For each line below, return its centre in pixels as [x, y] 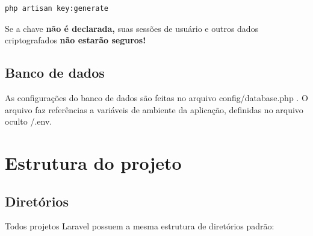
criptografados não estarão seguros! [76, 40]
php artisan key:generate [57, 8]
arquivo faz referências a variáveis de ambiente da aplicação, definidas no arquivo [154, 109]
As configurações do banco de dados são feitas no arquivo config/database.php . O [156, 97]
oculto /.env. [29, 121]
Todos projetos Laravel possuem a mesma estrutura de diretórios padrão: [140, 226]
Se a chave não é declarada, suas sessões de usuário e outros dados [132, 28]
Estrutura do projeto [93, 162]
